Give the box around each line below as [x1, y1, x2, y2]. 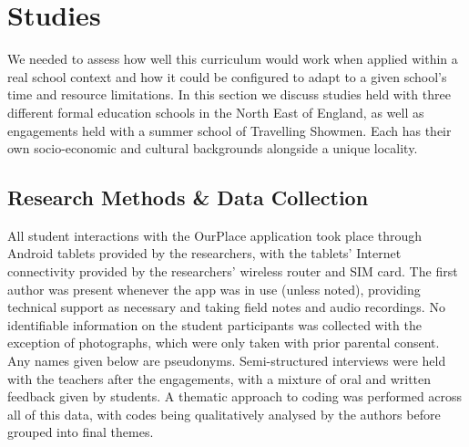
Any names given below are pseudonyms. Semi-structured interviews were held [7, 351, 446, 370]
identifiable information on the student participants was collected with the [7, 315, 422, 334]
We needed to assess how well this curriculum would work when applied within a [7, 49, 458, 68]
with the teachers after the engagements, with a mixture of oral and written [7, 369, 432, 388]
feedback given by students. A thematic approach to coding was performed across [7, 387, 463, 406]
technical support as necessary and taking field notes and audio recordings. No [7, 297, 445, 317]
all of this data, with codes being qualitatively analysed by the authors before [7, 404, 441, 423]
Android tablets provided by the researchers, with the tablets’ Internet [7, 244, 402, 263]
